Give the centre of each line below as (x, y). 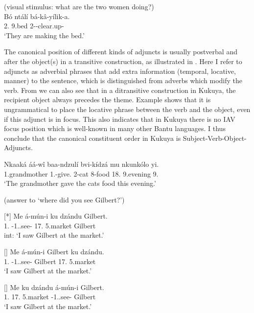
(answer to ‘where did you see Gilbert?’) (64, 199)
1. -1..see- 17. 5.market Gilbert (50, 225)
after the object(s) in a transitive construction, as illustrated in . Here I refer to (123, 61)
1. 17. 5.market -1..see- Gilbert (50, 297)
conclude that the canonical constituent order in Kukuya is (92, 138)
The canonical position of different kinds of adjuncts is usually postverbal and (121, 52)
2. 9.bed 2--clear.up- (34, 26)
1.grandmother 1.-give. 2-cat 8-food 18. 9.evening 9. (81, 173)
